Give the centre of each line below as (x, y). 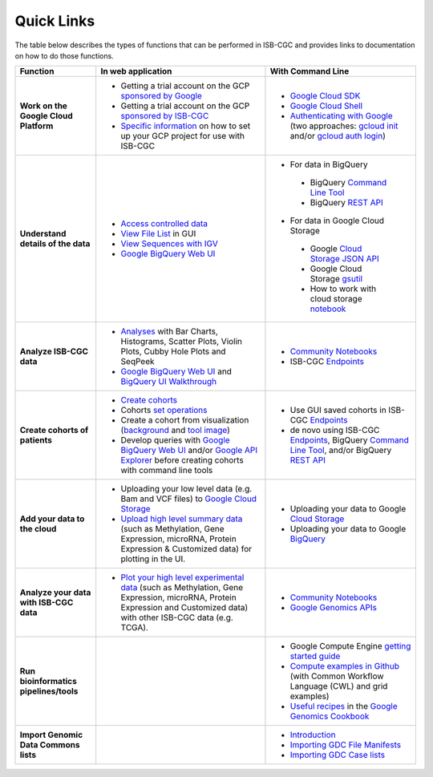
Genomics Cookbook (330, 716)
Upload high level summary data (182, 519)
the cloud (38, 529)
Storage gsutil (336, 279)
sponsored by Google (161, 96)
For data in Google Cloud (337, 221)
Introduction (313, 735)
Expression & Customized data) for (186, 549)
